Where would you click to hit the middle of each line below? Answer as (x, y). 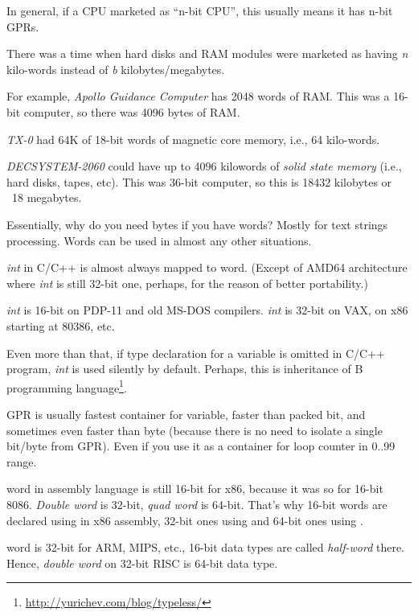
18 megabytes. (47, 197)
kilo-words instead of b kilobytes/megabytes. (116, 69)
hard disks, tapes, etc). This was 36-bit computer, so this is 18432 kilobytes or (199, 181)
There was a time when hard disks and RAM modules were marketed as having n (207, 53)
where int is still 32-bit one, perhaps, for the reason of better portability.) (187, 283)
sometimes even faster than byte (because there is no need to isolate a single (195, 430)
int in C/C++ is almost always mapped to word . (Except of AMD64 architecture (207, 267)
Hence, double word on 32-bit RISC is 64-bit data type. (142, 563)
